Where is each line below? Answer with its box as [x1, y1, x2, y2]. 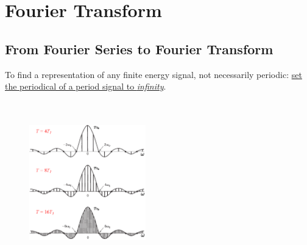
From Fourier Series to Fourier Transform [5, 39, 273, 58]
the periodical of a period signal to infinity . [5, 80, 166, 93]
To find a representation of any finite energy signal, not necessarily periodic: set [5, 68, 302, 80]
